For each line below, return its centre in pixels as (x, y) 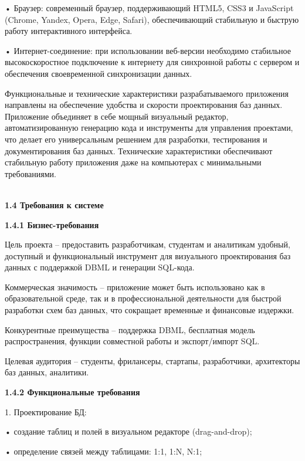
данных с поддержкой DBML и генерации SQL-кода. (100, 267)
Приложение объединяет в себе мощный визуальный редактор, (117, 116)
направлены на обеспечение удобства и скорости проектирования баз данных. (144, 105)
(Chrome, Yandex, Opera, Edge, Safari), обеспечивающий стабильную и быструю (152, 19)
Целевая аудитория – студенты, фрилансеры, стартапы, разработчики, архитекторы (152, 360)
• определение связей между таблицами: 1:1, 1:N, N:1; (104, 451)
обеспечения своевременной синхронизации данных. (99, 73)
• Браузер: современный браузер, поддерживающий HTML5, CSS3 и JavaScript (149, 8)
